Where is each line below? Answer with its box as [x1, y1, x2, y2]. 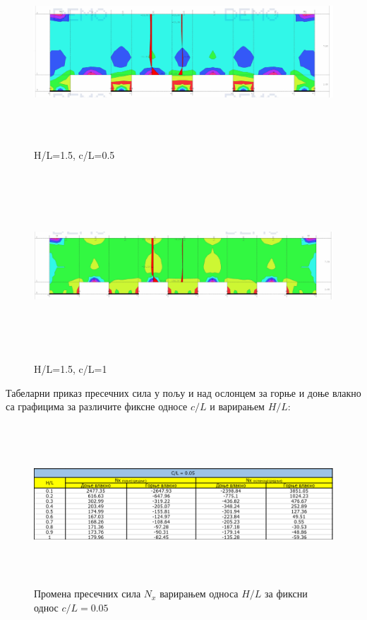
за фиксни [265, 586, 308, 601]
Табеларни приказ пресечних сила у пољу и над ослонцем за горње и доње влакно [6, 385, 361, 400]
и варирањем [210, 399, 265, 414]
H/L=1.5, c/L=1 [34, 361, 107, 376]
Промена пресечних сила [34, 586, 141, 601]
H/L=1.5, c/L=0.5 [34, 148, 115, 162]
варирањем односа [160, 586, 239, 601]
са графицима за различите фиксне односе [6, 399, 188, 414]
